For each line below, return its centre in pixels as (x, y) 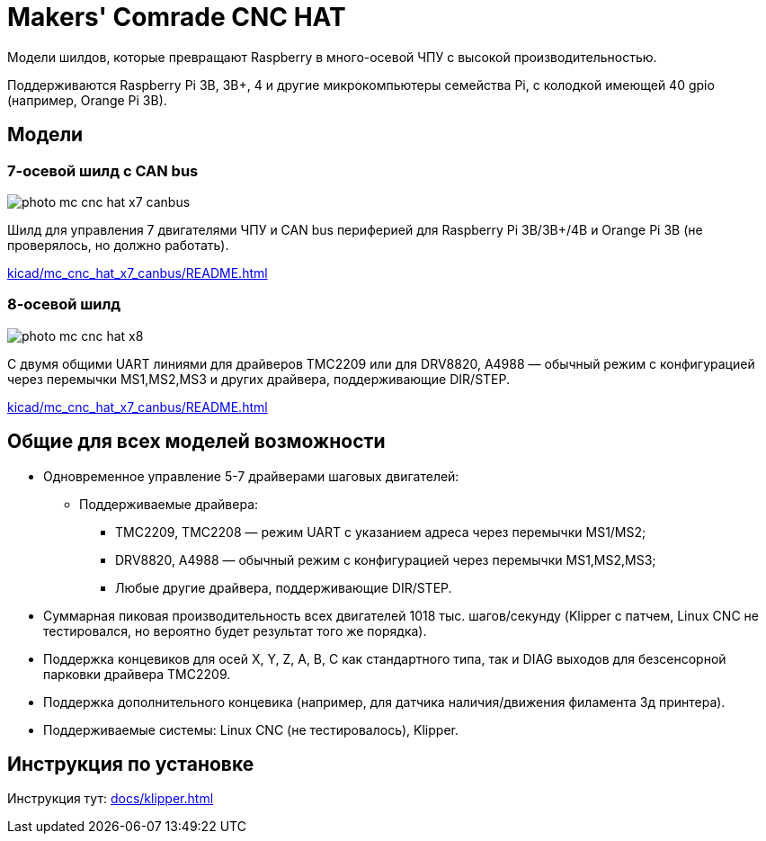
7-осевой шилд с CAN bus (103, 170)
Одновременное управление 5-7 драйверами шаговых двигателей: (251, 476)
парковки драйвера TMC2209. (137, 674)
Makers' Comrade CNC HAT (177, 17)
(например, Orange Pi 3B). (87, 100)
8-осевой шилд (64, 304)
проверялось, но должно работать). (118, 245)
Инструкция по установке (131, 764)
